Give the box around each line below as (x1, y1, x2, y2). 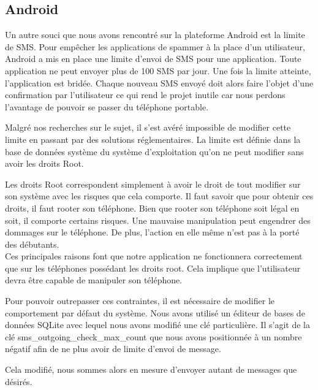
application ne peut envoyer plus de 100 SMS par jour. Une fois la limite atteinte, (5, 64, 311, 77)
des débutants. (5, 237, 59, 250)
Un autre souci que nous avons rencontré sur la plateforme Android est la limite (5, 28, 305, 41)
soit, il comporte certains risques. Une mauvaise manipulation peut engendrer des (5, 213, 311, 226)
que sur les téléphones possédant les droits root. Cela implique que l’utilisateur (5, 261, 301, 274)
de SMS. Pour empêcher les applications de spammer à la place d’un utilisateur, (5, 40, 305, 53)
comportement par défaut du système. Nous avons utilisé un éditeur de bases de (5, 306, 305, 319)
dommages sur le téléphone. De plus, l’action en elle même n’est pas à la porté (5, 226, 300, 239)
